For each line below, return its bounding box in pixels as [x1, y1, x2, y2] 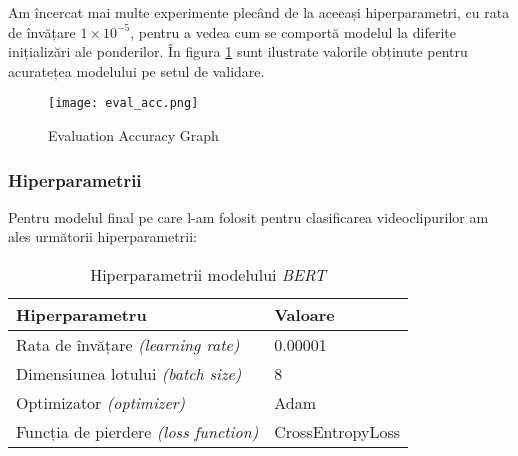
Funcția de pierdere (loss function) [16, 420, 259, 444]
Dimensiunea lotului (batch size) [16, 362, 242, 386]
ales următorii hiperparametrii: [8, 226, 197, 247]
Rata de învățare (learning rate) [16, 333, 240, 357]
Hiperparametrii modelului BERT [90, 263, 326, 287]
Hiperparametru [16, 303, 147, 327]
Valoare [274, 303, 335, 327]
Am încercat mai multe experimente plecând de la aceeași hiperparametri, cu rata [8, 2, 510, 22]
